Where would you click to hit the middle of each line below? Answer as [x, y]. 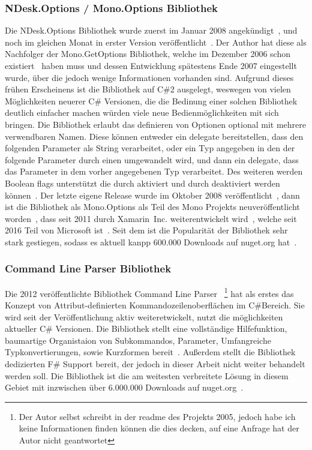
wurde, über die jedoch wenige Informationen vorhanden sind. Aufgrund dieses [149, 77]
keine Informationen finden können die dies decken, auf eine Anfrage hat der [159, 428]
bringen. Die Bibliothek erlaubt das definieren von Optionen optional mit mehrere [155, 124]
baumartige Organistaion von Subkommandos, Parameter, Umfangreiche [138, 340]
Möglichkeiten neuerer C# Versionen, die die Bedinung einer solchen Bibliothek [151, 100]
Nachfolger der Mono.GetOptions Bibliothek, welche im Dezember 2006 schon [148, 54]
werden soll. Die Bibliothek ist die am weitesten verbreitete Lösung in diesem [147, 375]
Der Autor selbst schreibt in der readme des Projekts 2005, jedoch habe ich [157, 416]
